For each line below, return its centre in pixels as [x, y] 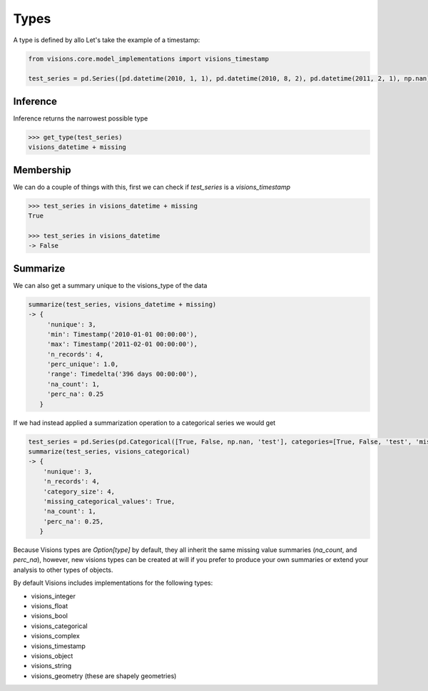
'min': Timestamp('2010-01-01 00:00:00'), [122, 334]
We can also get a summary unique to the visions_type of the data [110, 285]
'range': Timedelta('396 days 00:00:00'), [122, 374]
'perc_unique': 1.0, [83, 364]
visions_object [52, 656]
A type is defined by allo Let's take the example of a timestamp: [107, 40]
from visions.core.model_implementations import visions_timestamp [149, 58]
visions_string [51, 666]
